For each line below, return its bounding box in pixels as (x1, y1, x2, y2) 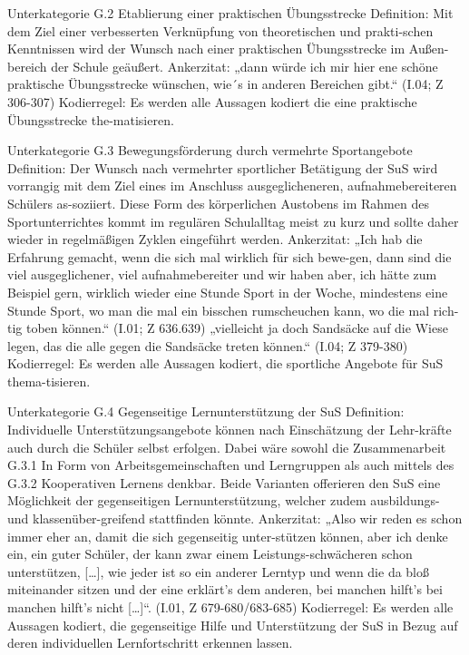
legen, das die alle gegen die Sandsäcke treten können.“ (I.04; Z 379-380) (7, 336, 408, 355)
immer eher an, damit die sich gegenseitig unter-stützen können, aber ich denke (7, 526, 448, 545)
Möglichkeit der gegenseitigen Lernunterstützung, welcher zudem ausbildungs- (7, 491, 440, 510)
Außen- (408, 39, 449, 58)
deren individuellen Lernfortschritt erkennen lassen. (7, 633, 293, 652)
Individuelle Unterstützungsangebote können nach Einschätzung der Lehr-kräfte (7, 420, 452, 439)
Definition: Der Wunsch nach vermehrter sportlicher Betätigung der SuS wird (7, 158, 438, 177)
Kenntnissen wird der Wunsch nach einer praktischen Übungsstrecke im (7, 39, 405, 58)
